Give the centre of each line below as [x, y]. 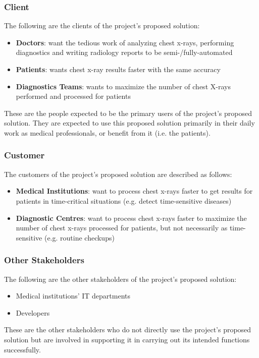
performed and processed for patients [73, 96]
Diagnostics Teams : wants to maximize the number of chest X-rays [123, 86]
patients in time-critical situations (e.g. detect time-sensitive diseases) [124, 200]
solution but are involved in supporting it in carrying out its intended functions [127, 339]
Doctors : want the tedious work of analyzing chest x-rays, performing [125, 42]
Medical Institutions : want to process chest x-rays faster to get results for [134, 191]
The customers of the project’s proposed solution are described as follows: [118, 174]
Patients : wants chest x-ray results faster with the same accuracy [118, 69]
